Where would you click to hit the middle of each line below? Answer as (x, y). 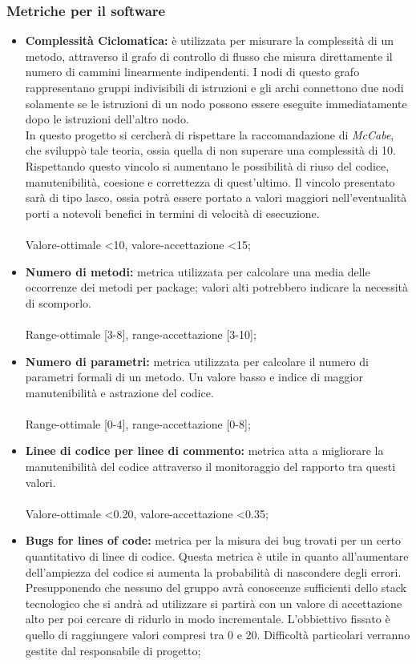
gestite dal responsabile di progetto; (113, 650)
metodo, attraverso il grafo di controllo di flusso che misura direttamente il (209, 56)
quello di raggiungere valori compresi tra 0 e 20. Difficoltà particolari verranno (218, 634)
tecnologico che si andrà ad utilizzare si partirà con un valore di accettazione (214, 603)
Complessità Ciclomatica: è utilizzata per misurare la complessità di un (209, 40)
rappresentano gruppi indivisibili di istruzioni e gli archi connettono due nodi (214, 87)
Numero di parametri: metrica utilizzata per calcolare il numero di (197, 361)
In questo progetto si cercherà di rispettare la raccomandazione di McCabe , (210, 134)
